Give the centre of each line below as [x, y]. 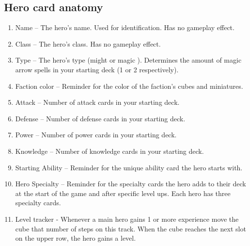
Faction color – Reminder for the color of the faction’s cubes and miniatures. [129, 86]
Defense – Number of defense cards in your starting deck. [100, 118]
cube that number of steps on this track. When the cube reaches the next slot [131, 228]
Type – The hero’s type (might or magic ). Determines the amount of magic [128, 60]
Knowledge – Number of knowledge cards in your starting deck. [109, 151]
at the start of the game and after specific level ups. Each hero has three [123, 193]
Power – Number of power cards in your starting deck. [96, 135]
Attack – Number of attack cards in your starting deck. [97, 102]
